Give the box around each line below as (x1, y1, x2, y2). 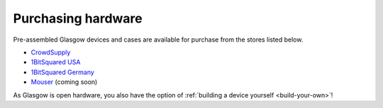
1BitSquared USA (30, 58, 81, 66)
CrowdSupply (30, 48, 71, 56)
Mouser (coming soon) (30, 78, 98, 86)
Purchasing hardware (13, 11, 143, 26)
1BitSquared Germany (30, 68, 95, 76)
